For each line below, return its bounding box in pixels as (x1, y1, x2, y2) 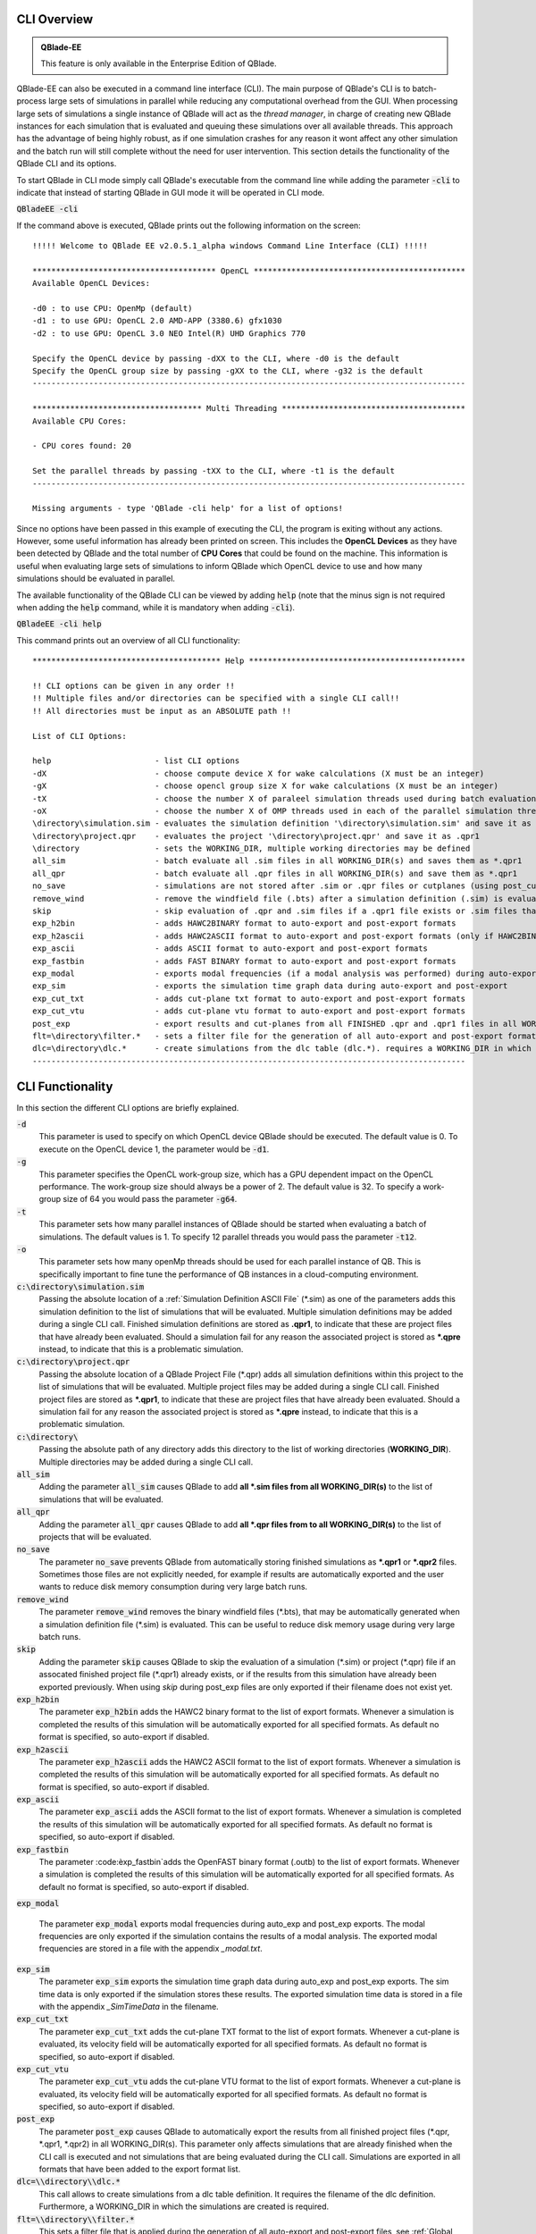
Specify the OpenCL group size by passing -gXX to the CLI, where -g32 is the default (32, 366, 423, 375)
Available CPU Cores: (32, 416, 127, 426)
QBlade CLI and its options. (16, 158, 117, 169)
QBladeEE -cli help (16, 619, 102, 629)
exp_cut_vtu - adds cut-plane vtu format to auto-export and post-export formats (32, 1006, 466, 1016)
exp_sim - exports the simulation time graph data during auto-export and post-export (32, 981, 508, 991)
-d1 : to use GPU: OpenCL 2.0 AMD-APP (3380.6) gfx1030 (32, 315, 282, 326)
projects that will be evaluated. (38, 1531, 152, 1541)
